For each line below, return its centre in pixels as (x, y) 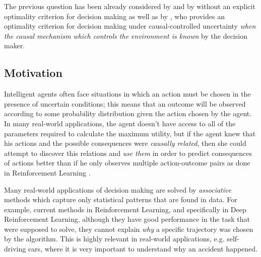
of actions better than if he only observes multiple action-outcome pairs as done (127, 163)
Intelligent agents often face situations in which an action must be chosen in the (127, 94)
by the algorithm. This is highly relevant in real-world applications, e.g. (114, 239)
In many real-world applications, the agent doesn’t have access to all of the (120, 123)
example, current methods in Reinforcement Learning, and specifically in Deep (125, 209)
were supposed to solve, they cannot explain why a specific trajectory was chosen (129, 229)
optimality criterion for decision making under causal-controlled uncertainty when (130, 26)
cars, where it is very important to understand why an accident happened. (143, 249)
